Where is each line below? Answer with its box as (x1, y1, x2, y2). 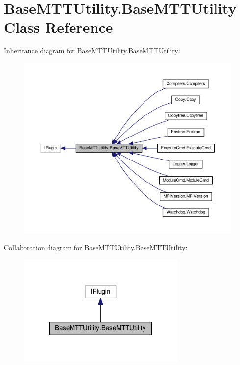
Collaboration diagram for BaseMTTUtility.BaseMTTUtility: (4, 242, 188, 252)
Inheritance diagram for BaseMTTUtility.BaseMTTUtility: (4, 46, 180, 56)
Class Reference (4, 17, 113, 37)
